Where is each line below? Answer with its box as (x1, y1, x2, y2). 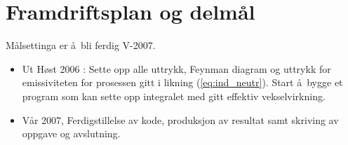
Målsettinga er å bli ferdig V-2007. (6, 38, 156, 53)
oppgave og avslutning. (22, 126, 121, 141)
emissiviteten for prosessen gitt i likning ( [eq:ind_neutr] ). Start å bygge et (22, 75, 343, 90)
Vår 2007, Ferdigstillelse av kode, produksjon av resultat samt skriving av (22, 112, 339, 127)
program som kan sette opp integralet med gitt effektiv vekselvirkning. (22, 88, 326, 103)
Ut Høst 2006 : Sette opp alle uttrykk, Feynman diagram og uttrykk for (22, 61, 331, 76)
